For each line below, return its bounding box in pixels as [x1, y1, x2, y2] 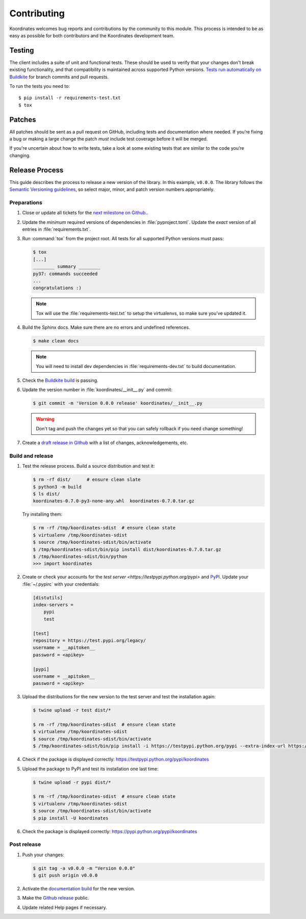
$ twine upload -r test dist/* [33, 707, 112, 713]
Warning [36, 416, 55, 422]
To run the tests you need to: [9, 83, 70, 89]
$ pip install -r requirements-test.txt [18, 95, 121, 101]
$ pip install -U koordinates [33, 815, 109, 821]
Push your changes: [22, 852, 64, 858]
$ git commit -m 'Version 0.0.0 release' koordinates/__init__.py [33, 400, 202, 406]
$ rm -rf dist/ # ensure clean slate [33, 477, 141, 483]
